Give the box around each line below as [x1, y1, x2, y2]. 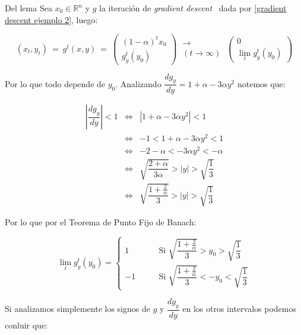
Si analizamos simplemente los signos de [5, 302, 150, 315]
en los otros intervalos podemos [182, 302, 296, 315]
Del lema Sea [5, 2, 52, 14]
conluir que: [5, 318, 48, 331]
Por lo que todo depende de [5, 77, 106, 90]
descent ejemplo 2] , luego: [5, 13, 98, 25]
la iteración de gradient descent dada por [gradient [99, 2, 287, 14]
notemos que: [237, 77, 286, 90]
